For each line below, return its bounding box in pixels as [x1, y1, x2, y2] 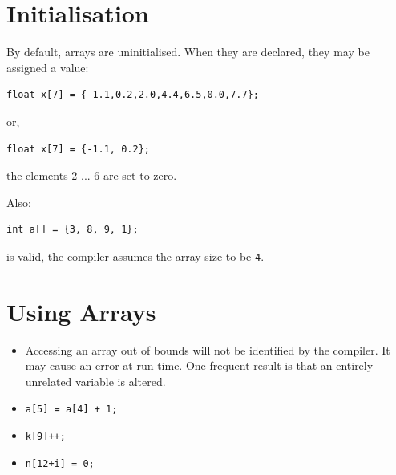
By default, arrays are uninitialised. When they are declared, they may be [6, 43, 370, 60]
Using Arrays [6, 294, 156, 327]
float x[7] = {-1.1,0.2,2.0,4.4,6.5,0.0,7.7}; [6, 89, 259, 101]
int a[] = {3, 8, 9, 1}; [6, 224, 139, 236]
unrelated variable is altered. [25, 372, 166, 389]
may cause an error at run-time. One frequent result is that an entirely [25, 357, 374, 374]
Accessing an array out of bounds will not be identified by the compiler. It [25, 341, 390, 358]
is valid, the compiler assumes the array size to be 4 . [6, 247, 265, 264]
